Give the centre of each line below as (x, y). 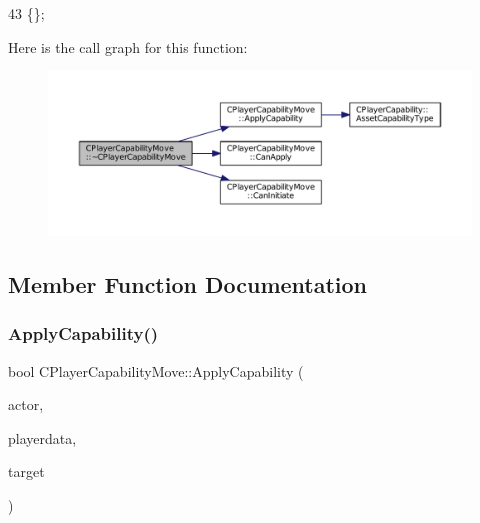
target (26, 471)
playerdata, (42, 437)
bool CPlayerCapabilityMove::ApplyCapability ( (156, 370)
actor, (26, 404)
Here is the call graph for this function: (128, 46)
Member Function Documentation (188, 283)
